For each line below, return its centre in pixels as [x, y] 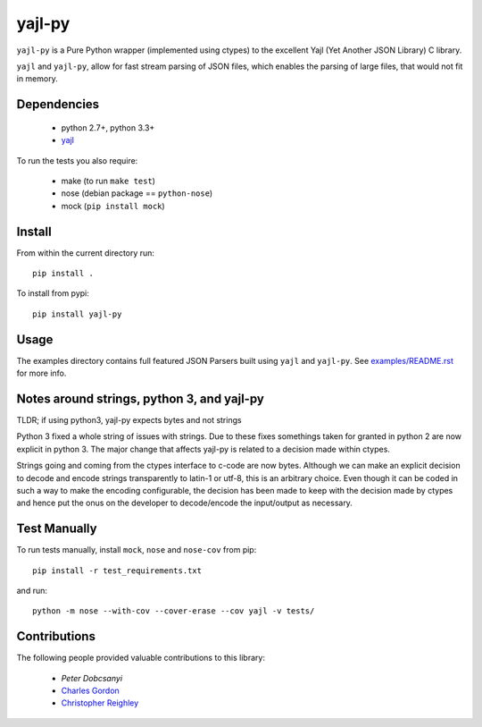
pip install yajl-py [77, 314]
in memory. [37, 79]
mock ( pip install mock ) [113, 206]
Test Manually [57, 529]
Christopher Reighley [100, 703]
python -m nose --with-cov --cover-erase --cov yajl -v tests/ [174, 611]
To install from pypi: [53, 293]
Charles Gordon [90, 691]
